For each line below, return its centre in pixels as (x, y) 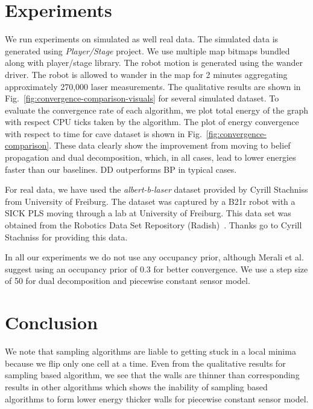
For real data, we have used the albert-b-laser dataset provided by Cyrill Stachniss (156, 189)
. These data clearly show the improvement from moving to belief (170, 145)
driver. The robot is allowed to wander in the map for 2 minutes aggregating (146, 74)
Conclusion (52, 322)
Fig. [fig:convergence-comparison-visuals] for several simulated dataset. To (142, 98)
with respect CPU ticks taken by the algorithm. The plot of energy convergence (152, 122)
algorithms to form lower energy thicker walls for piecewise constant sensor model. (157, 398)
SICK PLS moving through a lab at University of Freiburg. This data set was (148, 213)
